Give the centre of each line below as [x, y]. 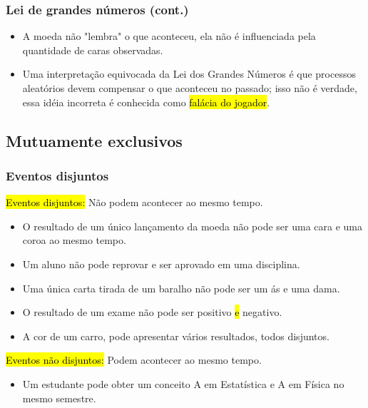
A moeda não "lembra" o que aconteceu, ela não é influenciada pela [169, 36]
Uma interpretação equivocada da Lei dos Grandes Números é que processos [189, 74]
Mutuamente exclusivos [94, 140]
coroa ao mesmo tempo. [74, 240]
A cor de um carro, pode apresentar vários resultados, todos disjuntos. [176, 336]
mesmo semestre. [59, 398]
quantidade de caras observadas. [93, 50]
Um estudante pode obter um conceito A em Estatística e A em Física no [183, 383]
